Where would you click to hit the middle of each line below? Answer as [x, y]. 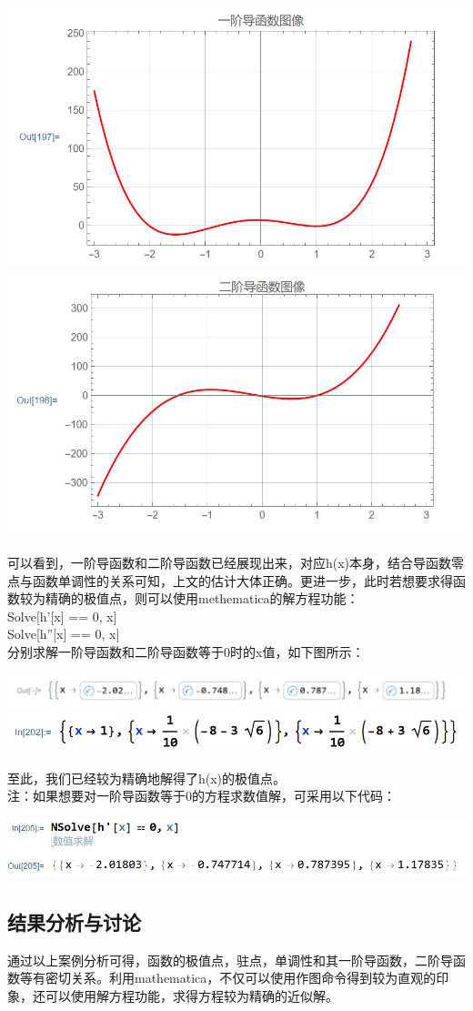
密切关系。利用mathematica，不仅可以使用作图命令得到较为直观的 [241, 978]
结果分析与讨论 [74, 921]
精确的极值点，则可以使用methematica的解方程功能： [202, 598]
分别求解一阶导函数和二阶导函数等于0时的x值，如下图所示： [186, 652]
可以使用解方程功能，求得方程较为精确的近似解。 [191, 995]
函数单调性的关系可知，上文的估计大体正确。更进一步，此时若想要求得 [242, 580]
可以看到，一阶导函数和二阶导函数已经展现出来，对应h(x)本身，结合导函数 [230, 563]
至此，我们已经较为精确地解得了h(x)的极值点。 [147, 778]
